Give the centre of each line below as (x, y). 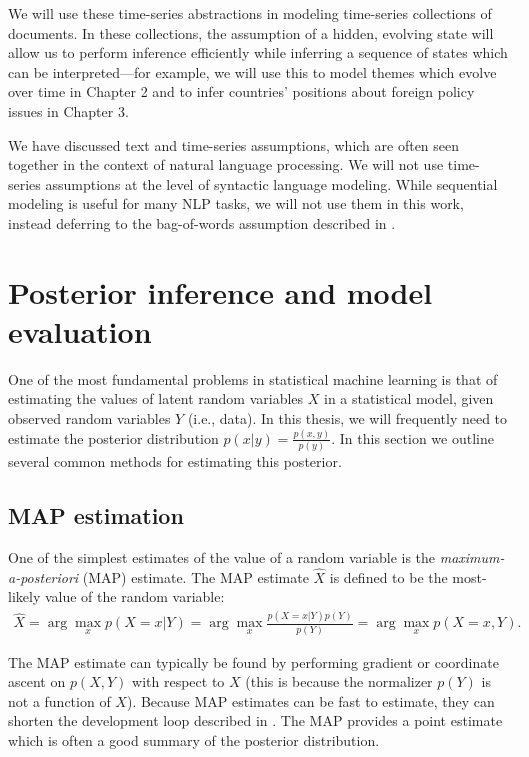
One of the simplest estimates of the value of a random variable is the (222, 557)
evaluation (80, 330)
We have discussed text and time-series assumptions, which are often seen (234, 144)
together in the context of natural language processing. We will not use (226, 164)
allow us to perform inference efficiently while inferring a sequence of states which (258, 52)
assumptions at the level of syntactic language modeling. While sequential (271, 183)
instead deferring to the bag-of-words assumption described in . (202, 222)
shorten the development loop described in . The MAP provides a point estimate (255, 720)
